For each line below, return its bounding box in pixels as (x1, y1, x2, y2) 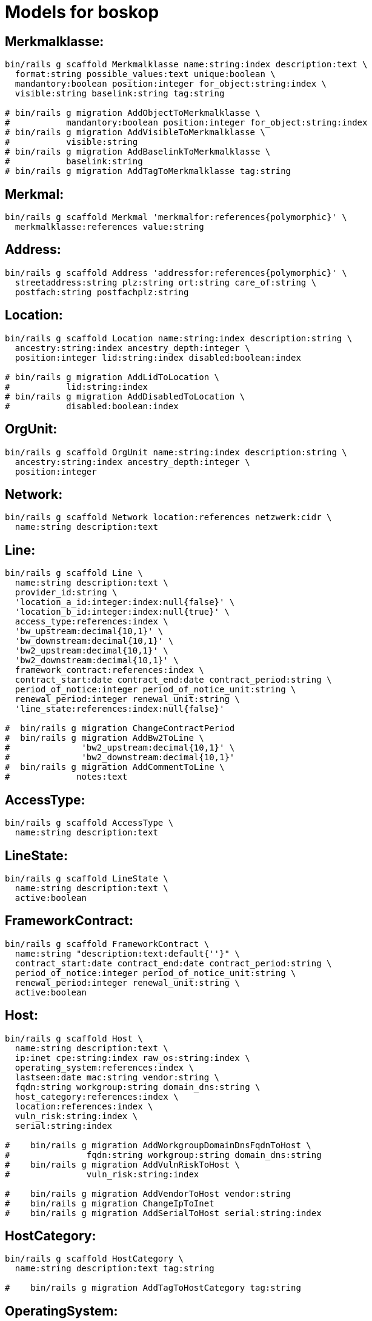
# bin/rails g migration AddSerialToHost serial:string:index (5, 1208, 322, 1218)
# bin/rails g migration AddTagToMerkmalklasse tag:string (5, 166, 291, 176)
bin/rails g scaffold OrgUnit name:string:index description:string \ (5, 447, 347, 457)
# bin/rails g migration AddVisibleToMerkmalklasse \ (5, 127, 265, 138)
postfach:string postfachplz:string (15, 287, 189, 297)
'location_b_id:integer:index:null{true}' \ (15, 607, 230, 617)
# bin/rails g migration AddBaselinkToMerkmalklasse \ (5, 147, 271, 157)
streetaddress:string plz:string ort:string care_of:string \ (15, 277, 317, 287)
